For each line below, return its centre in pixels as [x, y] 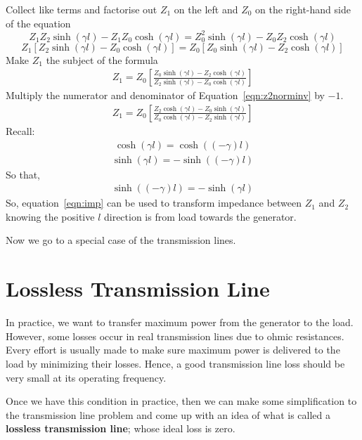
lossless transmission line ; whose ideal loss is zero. [121, 428]
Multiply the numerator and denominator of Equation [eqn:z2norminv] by [165, 95]
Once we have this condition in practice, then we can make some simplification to [181, 401]
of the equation [38, 23]
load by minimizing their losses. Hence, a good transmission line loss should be [175, 363]
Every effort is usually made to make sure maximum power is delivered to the [173, 350]
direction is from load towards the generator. [200, 216]
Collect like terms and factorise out [82, 9]
